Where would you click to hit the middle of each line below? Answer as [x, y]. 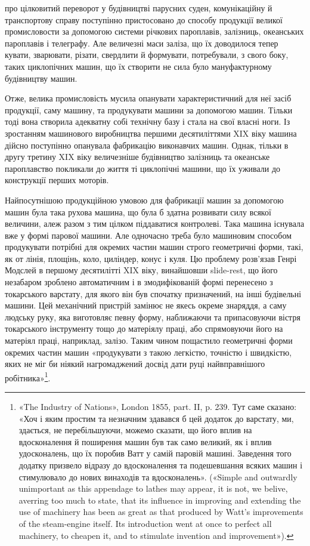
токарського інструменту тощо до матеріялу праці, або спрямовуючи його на [144, 328]
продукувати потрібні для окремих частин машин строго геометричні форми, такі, [154, 247]
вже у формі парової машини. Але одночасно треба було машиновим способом [148, 235]
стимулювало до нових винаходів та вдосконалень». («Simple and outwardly [158, 476]
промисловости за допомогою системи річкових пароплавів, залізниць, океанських [154, 31]
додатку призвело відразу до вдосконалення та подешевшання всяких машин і [161, 465]
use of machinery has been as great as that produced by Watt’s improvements [161, 512]
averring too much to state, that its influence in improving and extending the [160, 500]
